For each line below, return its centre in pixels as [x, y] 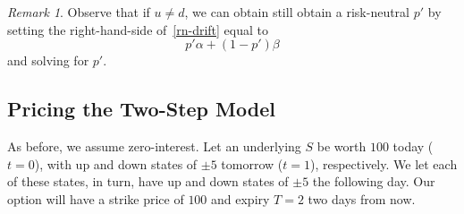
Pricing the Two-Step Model [141, 109]
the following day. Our [374, 181]
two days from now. [362, 198]
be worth [342, 146]
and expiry [240, 198]
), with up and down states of [116, 163]
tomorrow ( [252, 163]
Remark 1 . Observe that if [79, 12]
